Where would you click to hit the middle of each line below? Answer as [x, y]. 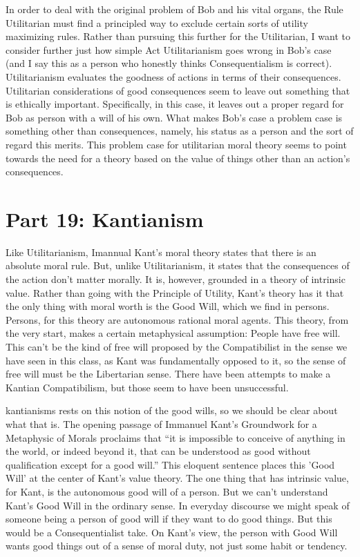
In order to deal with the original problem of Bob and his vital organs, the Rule [174, 9]
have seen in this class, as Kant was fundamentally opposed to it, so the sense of [176, 360]
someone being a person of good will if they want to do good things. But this [169, 519]
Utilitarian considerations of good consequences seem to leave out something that [178, 90]
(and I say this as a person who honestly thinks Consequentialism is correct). [169, 63]
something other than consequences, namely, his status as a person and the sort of [180, 131]
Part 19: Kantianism [105, 218]
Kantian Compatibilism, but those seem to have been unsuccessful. [147, 387]
